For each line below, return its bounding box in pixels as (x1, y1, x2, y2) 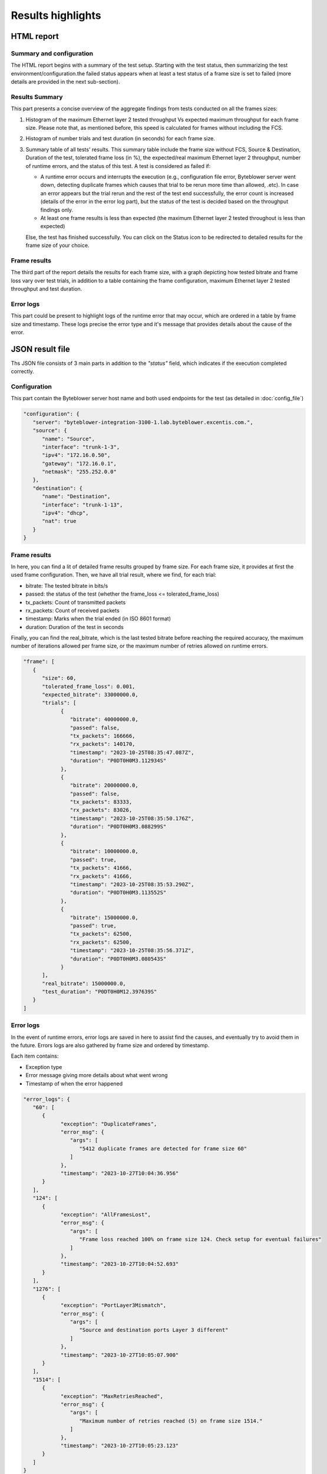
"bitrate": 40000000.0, (70, 716, 138, 723)
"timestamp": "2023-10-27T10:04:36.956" (60, 1170, 179, 1177)
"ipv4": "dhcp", (42, 510, 89, 516)
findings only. (40, 206, 74, 213)
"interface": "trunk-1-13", (42, 501, 123, 508)
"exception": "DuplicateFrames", (60, 1120, 157, 1127)
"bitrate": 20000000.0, (70, 782, 138, 789)
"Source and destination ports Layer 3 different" (79, 1327, 229, 1334)
